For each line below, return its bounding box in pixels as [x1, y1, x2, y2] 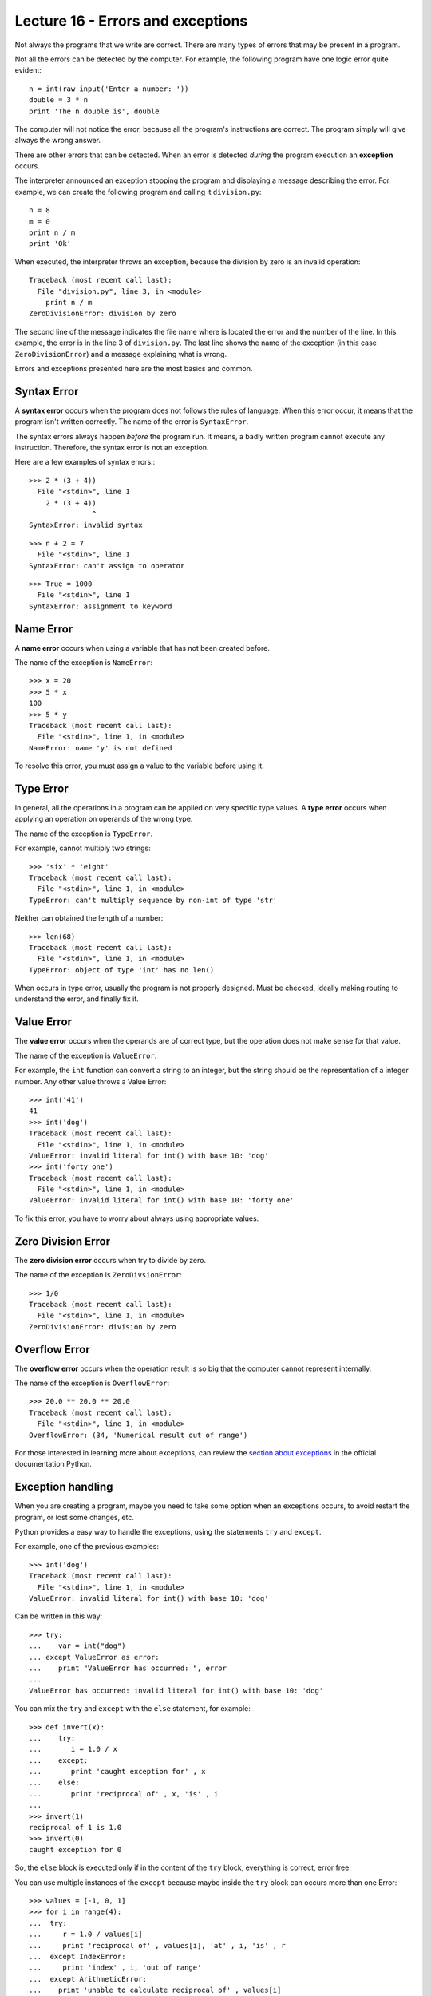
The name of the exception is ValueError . [14, 1051, 157, 1060]
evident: [14, 65, 42, 75]
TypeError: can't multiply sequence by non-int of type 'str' [29, 895, 278, 905]
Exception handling [14, 1480, 113, 1494]
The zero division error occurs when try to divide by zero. [14, 1255, 207, 1265]
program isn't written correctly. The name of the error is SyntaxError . [14, 417, 249, 426]
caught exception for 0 [29, 1845, 122, 1854]
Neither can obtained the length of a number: [14, 913, 164, 923]
